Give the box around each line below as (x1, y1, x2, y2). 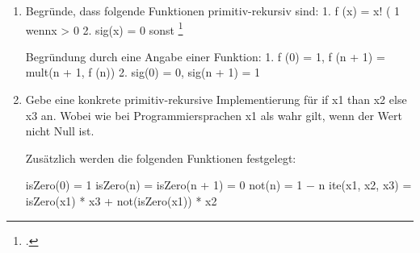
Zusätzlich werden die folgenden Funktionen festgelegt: (25, 149, 296, 166)
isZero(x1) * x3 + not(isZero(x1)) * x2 (25, 193, 217, 209)
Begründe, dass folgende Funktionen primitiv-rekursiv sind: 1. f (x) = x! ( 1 (25, 2, 401, 19)
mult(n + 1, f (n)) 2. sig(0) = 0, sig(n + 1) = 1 (25, 64, 261, 81)
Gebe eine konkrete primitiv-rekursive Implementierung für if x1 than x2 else (25, 91, 407, 108)
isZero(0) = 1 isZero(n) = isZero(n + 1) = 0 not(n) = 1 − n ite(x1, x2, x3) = (25, 176, 412, 193)
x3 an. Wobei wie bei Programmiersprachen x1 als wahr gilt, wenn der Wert (25, 106, 402, 123)
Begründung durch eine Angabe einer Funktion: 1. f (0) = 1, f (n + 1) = (25, 48, 385, 64)
